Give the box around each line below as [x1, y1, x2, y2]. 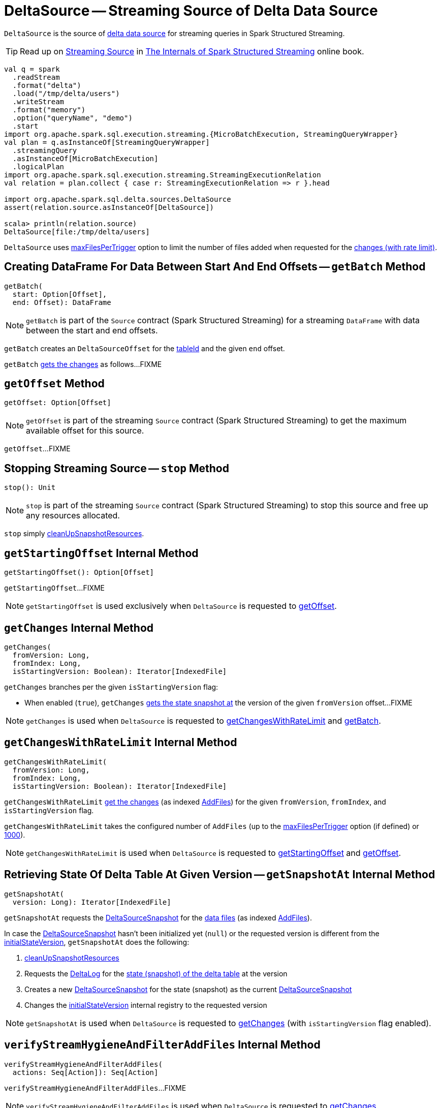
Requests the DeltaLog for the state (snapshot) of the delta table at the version [24, 969, 288, 978]
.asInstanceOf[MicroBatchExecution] [12, 154, 159, 163]
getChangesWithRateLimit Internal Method [4, 736, 237, 749]
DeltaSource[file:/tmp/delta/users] [4, 227, 150, 236]
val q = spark [4, 65, 60, 73]
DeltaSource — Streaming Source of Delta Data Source [4, 2, 378, 19]
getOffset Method [4, 377, 105, 390]
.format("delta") [12, 81, 81, 89]
